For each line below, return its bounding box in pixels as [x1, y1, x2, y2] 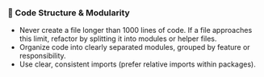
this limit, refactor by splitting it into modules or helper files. [19, 34, 217, 43]
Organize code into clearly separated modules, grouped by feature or [19, 43, 251, 52]
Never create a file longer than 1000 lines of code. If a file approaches [19, 26, 253, 35]
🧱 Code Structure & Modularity [7, 7, 130, 18]
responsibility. [19, 51, 66, 61]
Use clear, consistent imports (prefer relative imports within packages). [19, 59, 256, 69]
